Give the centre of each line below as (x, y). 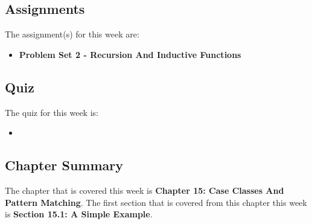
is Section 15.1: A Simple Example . (79, 214)
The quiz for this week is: (52, 112)
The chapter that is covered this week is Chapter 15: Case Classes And (145, 190)
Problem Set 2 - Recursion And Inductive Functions (130, 54)
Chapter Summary (64, 165)
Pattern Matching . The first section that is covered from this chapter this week (156, 202)
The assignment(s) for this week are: (72, 34)
